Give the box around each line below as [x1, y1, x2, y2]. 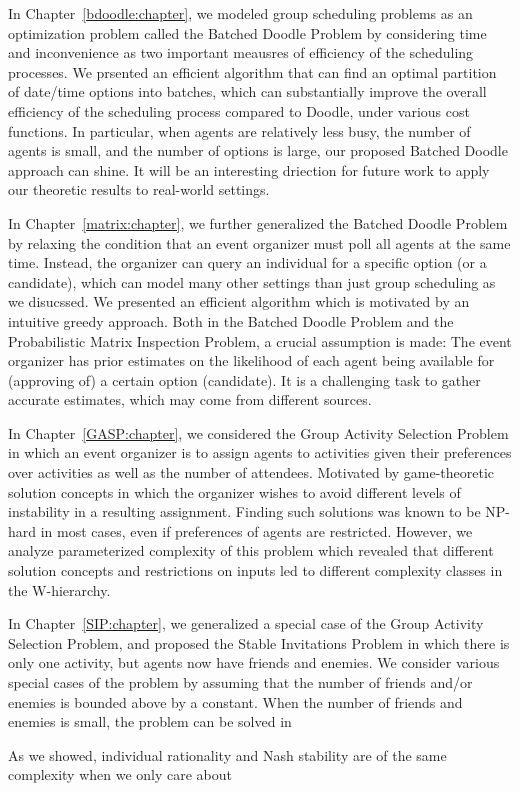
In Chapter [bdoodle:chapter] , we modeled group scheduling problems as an [8, 3, 473, 23]
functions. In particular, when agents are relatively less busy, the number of [8, 120, 471, 141]
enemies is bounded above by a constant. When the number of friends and [8, 691, 463, 712]
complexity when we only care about [8, 764, 233, 785]
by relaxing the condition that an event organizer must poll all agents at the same [8, 232, 511, 253]
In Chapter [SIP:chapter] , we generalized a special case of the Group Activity [8, 613, 484, 634]
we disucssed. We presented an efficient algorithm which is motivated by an [8, 291, 470, 312]
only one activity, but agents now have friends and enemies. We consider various [8, 652, 500, 673]
